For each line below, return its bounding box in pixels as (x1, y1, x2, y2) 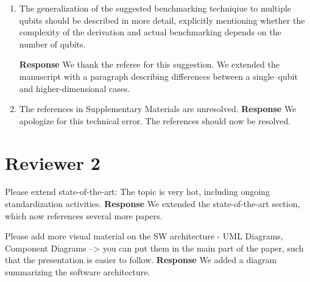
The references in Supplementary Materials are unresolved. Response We (19, 102, 297, 115)
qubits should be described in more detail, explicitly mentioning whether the (19, 13, 305, 26)
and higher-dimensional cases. (19, 82, 130, 94)
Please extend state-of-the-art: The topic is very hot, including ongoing (5, 185, 270, 198)
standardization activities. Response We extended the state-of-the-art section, (5, 197, 300, 210)
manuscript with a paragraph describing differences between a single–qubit (19, 69, 298, 82)
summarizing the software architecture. (5, 266, 150, 278)
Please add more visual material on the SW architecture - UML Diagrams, (5, 230, 283, 242)
